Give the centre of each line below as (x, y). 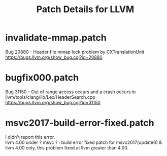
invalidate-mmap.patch (56, 38)
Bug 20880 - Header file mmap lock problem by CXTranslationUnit (75, 52)
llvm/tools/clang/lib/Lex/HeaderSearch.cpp (50, 97)
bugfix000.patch (42, 78)
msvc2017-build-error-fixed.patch (80, 123)
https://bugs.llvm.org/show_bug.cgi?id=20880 (54, 57)
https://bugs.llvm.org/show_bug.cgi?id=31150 (53, 102)
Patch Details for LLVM (85, 9)
